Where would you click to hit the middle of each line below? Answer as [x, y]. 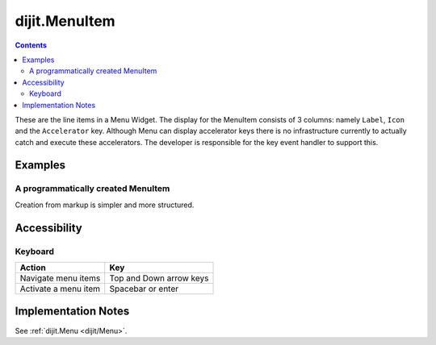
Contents [31, 45]
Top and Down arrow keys [159, 278]
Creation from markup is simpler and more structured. [105, 205]
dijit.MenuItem [65, 21]
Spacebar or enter [144, 289]
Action [33, 268]
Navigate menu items [60, 278]
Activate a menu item [60, 289]
